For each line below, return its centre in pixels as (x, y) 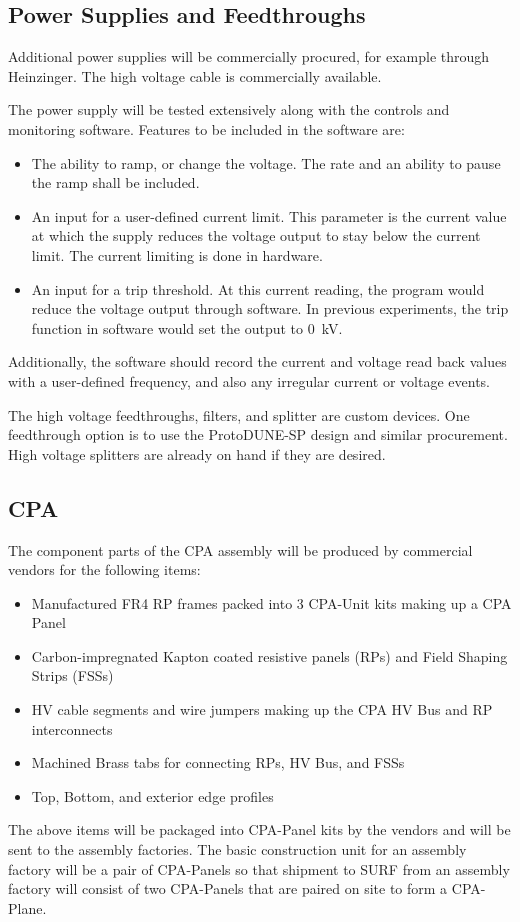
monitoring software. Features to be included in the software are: (206, 128)
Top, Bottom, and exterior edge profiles (152, 795)
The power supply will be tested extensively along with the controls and (229, 109)
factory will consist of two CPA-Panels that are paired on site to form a (228, 888)
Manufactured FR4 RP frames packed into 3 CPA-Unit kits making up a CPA (271, 602)
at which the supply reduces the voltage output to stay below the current (256, 235)
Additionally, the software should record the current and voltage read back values (257, 361)
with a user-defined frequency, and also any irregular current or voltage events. (249, 380)
